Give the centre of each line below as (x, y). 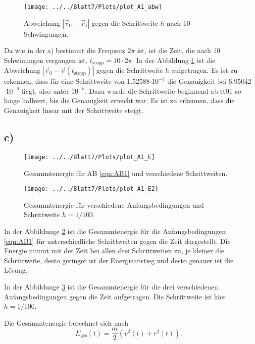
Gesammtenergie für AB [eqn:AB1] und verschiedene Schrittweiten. (126, 173)
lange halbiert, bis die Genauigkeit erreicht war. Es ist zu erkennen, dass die (119, 100)
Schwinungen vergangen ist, (46, 60)
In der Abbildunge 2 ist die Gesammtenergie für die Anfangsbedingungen (115, 231)
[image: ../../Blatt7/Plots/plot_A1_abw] (93, 7)
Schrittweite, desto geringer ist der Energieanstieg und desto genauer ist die (119, 260)
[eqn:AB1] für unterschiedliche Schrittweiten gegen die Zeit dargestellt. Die (117, 241)
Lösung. (16, 270)
